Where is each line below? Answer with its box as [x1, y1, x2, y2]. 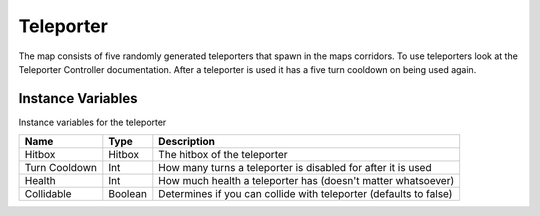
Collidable [24, 187, 72, 201]
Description [158, 135, 215, 149]
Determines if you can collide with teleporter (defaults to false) [158, 187, 453, 201]
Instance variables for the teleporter [18, 116, 167, 128]
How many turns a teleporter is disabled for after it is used [158, 161, 432, 175]
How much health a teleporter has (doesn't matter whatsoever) [158, 174, 455, 188]
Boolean [108, 187, 147, 201]
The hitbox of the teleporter [158, 148, 289, 162]
